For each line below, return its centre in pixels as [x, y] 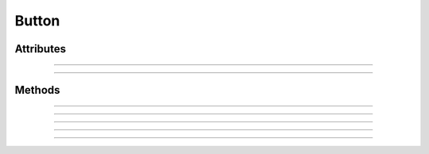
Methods [37, 90]
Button [37, 21]
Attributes [41, 49]
